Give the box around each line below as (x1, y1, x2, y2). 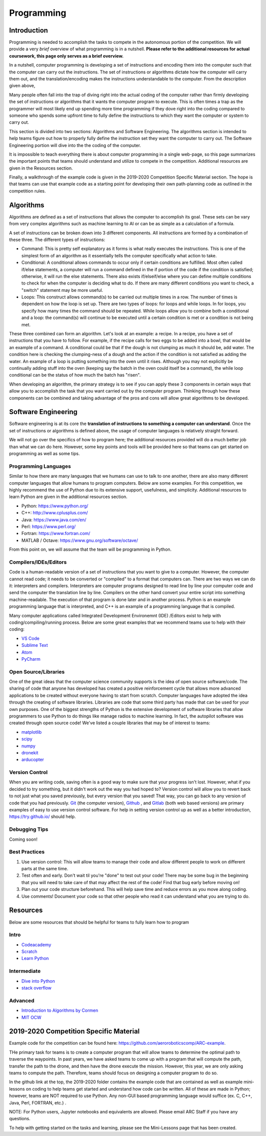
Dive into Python (21, 978, 55, 984)
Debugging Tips (9, 826, 49, 833)
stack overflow (21, 985, 52, 991)
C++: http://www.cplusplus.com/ (21, 510, 88, 516)
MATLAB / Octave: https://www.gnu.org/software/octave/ (21, 537, 138, 543)
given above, (9, 83, 35, 89)
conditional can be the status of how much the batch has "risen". (9, 372, 141, 378)
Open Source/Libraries (9, 668, 65, 675)
